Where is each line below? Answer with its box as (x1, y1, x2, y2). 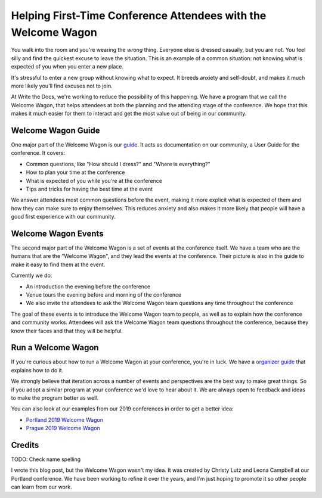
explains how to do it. (11, 366, 64, 374)
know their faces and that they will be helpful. (11, 327, 123, 334)
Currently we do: (11, 272, 52, 279)
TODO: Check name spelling (11, 456, 81, 463)
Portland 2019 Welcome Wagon (26, 416, 104, 423)
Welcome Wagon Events (11, 228, 104, 238)
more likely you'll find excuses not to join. (11, 82, 113, 89)
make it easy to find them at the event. (11, 261, 106, 268)
